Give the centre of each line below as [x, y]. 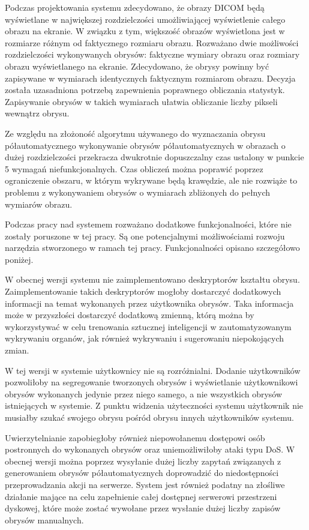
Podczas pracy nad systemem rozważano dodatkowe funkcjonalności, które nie [148, 224]
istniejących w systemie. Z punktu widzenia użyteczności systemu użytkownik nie [154, 405]
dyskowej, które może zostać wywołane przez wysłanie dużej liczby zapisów [143, 508]
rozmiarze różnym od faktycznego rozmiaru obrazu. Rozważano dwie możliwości [152, 42]
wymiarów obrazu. [39, 204]
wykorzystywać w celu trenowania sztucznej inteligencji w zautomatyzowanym [148, 326]
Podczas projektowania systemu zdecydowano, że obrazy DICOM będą [135, 7]
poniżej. [19, 259]
